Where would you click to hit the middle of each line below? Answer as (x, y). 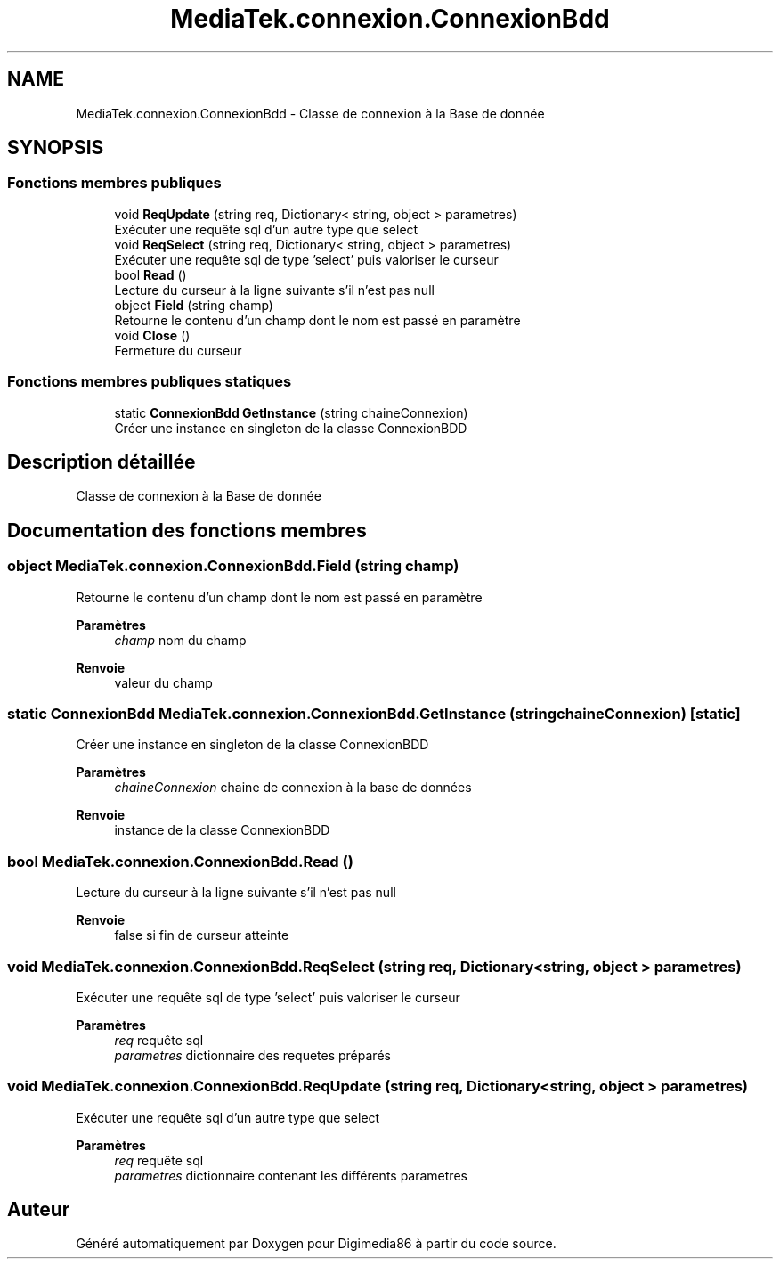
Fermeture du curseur (178, 350)
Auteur (39, 1210)
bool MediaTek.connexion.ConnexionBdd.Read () (180, 861)
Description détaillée (102, 461)
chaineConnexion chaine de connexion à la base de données (293, 788)
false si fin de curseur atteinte (202, 935)
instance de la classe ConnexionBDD (222, 830)
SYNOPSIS (56, 148)
